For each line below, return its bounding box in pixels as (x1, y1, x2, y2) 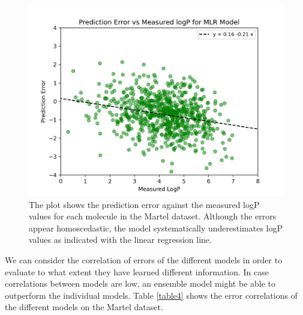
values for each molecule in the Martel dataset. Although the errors (29, 210, 277, 222)
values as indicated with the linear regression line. (29, 233, 212, 246)
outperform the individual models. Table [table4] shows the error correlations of (5, 289, 298, 301)
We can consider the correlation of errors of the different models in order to (5, 253, 283, 266)
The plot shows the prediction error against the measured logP (29, 198, 260, 210)
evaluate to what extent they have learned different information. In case (5, 265, 269, 278)
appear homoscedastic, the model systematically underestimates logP (29, 221, 283, 234)
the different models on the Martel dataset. (5, 301, 163, 313)
